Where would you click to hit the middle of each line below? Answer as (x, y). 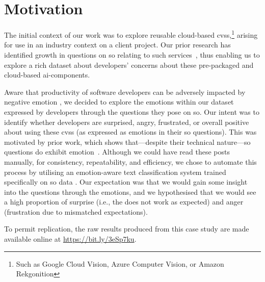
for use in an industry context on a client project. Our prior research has (117, 45)
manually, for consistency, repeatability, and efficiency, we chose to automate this (130, 161)
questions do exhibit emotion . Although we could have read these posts (117, 152)
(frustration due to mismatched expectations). (76, 211)
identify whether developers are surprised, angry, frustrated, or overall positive (127, 122)
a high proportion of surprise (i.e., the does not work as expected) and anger (124, 202)
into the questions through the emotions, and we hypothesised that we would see (130, 191)
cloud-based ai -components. (47, 75)
